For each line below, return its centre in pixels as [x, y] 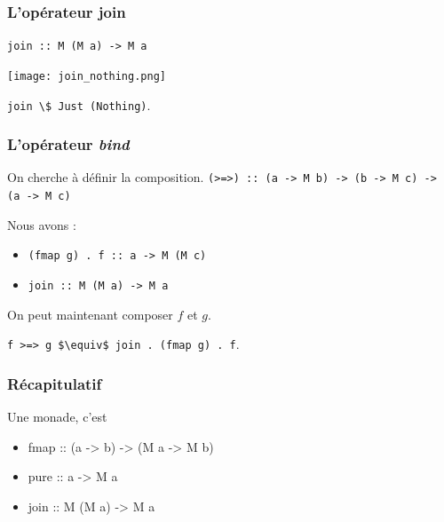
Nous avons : [42, 224]
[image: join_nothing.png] [87, 76]
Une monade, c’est [57, 417]
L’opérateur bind [68, 144]
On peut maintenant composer [90, 314]
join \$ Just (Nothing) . [79, 104]
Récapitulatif [55, 383]
